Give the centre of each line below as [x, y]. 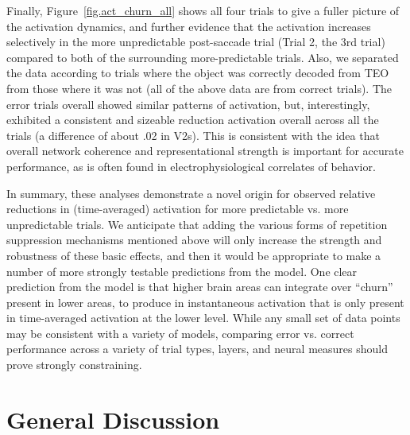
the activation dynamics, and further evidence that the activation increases [189, 26]
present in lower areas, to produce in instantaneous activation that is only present [205, 302]
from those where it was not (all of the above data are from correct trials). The [199, 88]
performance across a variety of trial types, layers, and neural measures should [197, 349]
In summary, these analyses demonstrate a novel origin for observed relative [191, 193]
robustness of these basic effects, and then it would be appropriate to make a [194, 255]
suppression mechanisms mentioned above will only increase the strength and [194, 240]
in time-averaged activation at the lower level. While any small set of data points [203, 318]
